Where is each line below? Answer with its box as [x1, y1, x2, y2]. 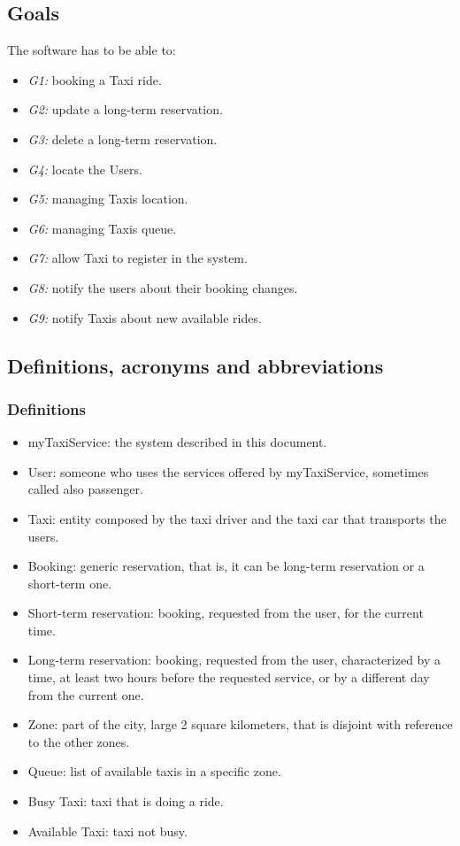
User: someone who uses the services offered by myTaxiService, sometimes [27, 462, 429, 481]
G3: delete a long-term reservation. [27, 129, 218, 148]
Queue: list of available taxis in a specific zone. [27, 762, 281, 781]
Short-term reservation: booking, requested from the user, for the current [27, 604, 424, 622]
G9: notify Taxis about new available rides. [27, 308, 262, 327]
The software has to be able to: [7, 41, 176, 59]
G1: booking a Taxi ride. [27, 70, 162, 88]
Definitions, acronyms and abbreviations [7, 351, 384, 379]
